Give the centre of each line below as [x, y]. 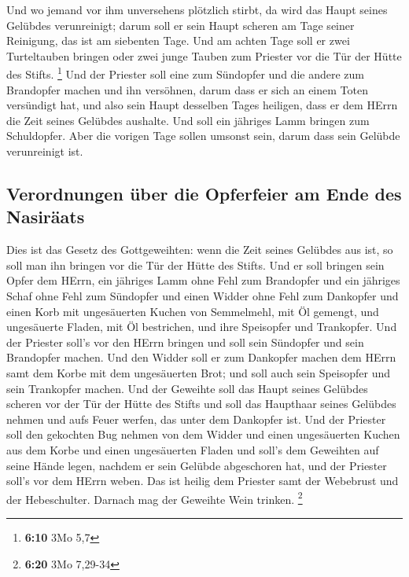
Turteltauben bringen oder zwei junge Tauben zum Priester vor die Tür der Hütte [204, 55]
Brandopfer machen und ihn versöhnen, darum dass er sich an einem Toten [187, 89]
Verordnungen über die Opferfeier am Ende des [204, 193]
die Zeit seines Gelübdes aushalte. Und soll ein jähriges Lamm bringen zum [188, 120]
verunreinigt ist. [45, 151]
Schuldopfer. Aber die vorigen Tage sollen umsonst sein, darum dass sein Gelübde [203, 136]
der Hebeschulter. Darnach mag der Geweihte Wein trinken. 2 [155, 498]
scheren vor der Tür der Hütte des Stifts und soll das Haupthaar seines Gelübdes [201, 404]
